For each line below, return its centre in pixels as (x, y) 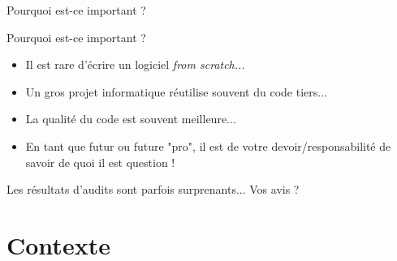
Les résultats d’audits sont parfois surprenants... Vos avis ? (153, 189)
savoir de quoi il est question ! (100, 162)
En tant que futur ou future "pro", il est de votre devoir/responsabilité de (208, 145)
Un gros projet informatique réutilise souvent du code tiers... (176, 91)
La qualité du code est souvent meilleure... (131, 119)
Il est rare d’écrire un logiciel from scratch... (135, 64)
